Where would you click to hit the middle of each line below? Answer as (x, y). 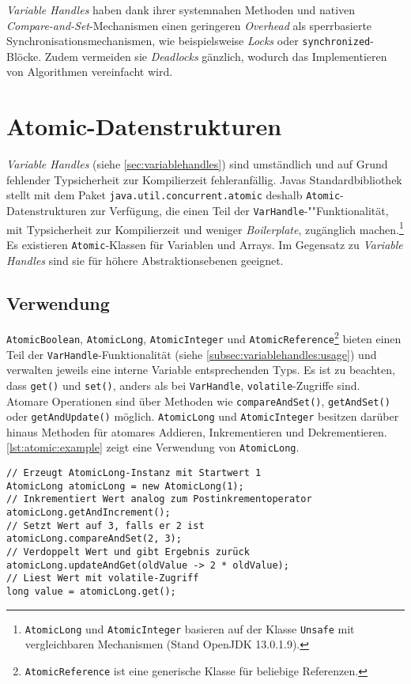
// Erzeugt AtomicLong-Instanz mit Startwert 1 (134, 473)
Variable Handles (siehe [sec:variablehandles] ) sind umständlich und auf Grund (197, 164)
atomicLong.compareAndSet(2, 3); (94, 539)
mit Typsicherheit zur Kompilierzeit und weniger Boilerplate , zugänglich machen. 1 (205, 228)
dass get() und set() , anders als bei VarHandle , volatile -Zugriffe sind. (183, 385)
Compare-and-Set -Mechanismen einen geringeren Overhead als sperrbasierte (189, 25)
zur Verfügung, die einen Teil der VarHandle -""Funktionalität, (239, 210)
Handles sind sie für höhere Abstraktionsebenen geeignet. (145, 260)
